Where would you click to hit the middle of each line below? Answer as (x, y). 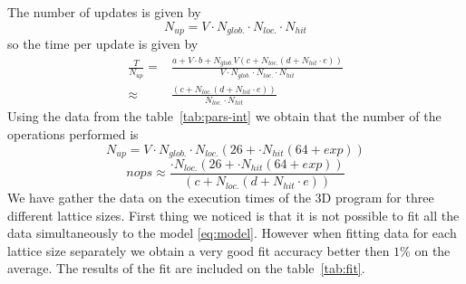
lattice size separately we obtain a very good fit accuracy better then (199, 250)
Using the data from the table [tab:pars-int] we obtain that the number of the (224, 116)
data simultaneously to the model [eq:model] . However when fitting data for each (232, 233)
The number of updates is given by (104, 12)
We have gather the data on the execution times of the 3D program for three (221, 198)
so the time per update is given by (103, 44)
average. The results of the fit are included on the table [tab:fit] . (186, 268)
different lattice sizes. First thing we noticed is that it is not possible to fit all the (233, 215)
